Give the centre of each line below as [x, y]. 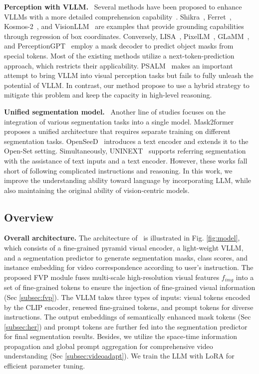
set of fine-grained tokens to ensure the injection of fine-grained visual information [130, 287]
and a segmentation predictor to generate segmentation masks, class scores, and [126, 257]
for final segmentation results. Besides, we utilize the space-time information [121, 336]
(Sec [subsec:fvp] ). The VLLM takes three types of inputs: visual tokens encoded [127, 297]
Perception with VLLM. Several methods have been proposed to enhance [123, 6]
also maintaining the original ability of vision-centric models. [97, 190]
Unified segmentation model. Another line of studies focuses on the [115, 111]
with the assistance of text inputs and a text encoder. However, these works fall [126, 160]
